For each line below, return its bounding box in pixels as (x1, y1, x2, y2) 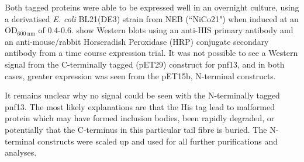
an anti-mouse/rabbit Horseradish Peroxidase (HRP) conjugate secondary (5, 35, 269, 47)
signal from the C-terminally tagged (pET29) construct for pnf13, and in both (5, 58, 285, 70)
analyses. (5, 146, 37, 159)
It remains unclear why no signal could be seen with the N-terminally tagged (5, 89, 280, 101)
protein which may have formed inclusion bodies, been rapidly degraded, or (5, 112, 275, 124)
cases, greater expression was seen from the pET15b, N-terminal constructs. (5, 69, 276, 82)
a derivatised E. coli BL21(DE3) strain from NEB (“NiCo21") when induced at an (5, 12, 299, 24)
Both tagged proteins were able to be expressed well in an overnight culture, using (5, 1, 299, 13)
